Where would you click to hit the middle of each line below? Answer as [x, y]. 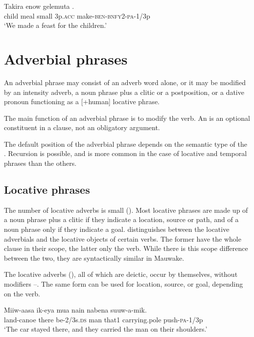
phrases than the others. [40, 163]
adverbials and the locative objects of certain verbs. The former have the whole [123, 238]
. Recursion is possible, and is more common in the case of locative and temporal [126, 153]
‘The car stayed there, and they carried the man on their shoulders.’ [106, 329]
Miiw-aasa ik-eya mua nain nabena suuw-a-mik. [75, 310]
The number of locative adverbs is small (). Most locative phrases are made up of [126, 210]
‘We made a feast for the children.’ [56, 25]
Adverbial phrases [66, 58]
